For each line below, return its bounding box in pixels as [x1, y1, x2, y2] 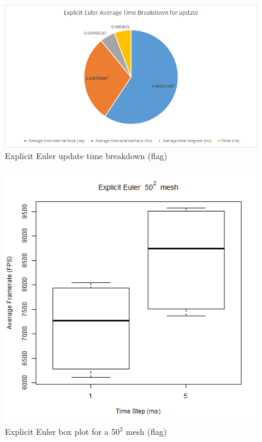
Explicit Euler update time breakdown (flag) [5, 150, 167, 162]
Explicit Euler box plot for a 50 [5, 425, 120, 437]
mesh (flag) [126, 425, 167, 437]
